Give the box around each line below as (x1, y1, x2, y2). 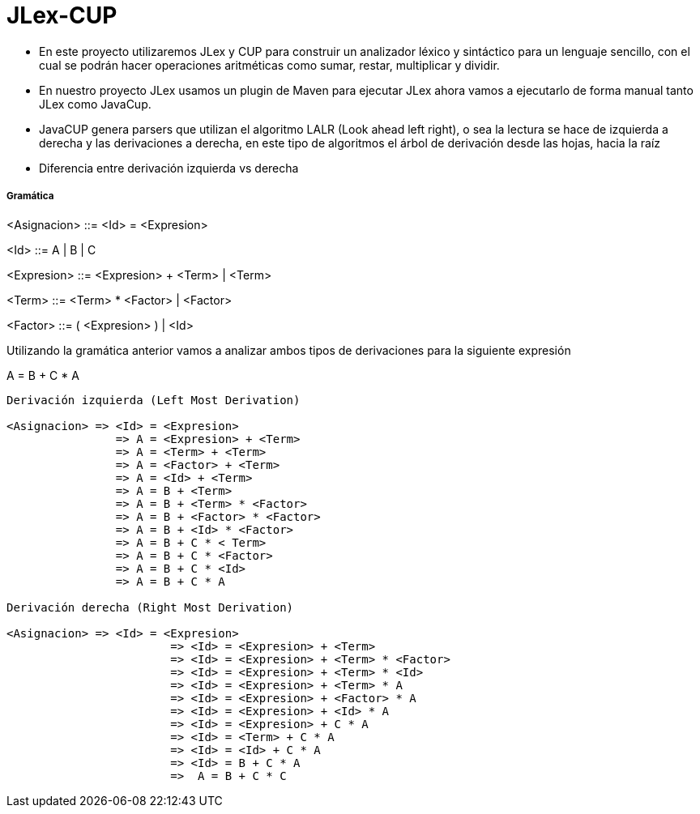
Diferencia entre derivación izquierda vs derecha (39, 160, 299, 175)
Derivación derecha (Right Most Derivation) (6, 600, 294, 614)
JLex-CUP (6, 2, 117, 29)
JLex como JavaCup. (39, 96, 152, 111)
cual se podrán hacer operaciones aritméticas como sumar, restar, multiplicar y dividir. (39, 58, 500, 72)
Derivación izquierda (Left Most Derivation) (6, 393, 301, 407)
